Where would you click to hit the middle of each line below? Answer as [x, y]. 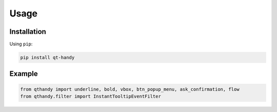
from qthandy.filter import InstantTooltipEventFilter [91, 97]
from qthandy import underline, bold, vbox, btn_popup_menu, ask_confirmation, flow [130, 89]
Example [24, 74]
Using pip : [21, 44]
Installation [28, 32]
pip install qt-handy [47, 58]
